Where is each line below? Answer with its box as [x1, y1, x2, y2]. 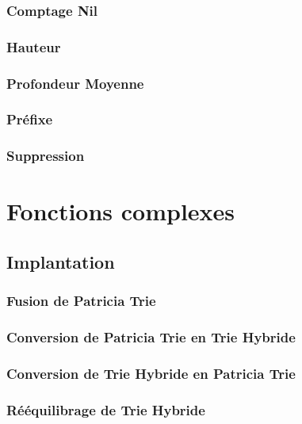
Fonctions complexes [6, 195, 235, 227]
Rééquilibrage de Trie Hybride [6, 399, 205, 419]
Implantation [6, 249, 115, 273]
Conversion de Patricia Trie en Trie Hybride [6, 327, 296, 347]
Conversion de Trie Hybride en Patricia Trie [6, 363, 296, 383]
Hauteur [6, 36, 61, 56]
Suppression [6, 146, 85, 166]
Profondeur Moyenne [6, 73, 144, 93]
